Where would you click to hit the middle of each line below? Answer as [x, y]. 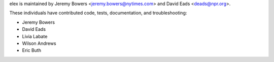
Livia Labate [35, 36]
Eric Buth [32, 50]
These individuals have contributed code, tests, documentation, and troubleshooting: [98, 13]
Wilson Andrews [39, 43]
